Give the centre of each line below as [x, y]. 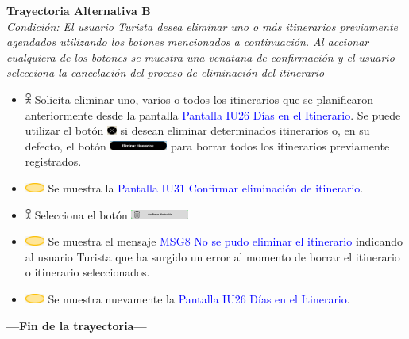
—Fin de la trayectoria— [77, 325]
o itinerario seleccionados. [87, 272]
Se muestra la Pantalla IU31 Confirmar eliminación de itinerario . [206, 187]
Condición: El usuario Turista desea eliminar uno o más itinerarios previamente [202, 26]
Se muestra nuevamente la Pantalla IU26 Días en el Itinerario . [199, 298]
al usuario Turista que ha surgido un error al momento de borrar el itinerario [212, 256]
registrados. [53, 161]
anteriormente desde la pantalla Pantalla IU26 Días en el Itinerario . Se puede [213, 114]
